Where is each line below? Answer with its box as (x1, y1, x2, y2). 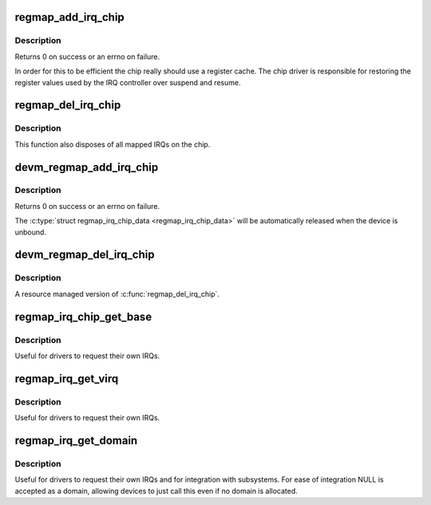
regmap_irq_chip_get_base (14, 310, 152, 323)
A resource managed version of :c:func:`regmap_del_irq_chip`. (14, 289, 219, 298)
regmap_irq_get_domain (14, 433, 138, 447)
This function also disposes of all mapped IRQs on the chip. (14, 140, 211, 149)
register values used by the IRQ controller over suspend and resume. (14, 77, 241, 87)
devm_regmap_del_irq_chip (14, 248, 155, 262)
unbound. (14, 227, 47, 237)
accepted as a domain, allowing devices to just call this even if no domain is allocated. (14, 486, 299, 495)
